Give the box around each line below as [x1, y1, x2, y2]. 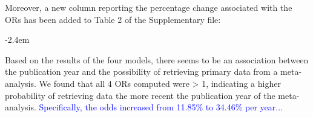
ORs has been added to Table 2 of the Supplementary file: [5, 13, 221, 25]
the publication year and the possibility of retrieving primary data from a [5, 65, 278, 78]
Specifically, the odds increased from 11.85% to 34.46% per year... [39, 101, 283, 113]
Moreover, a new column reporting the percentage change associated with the [5, 1, 292, 13]
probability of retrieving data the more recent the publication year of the [5, 89, 275, 101]
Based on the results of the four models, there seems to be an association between [5, 53, 309, 66]
